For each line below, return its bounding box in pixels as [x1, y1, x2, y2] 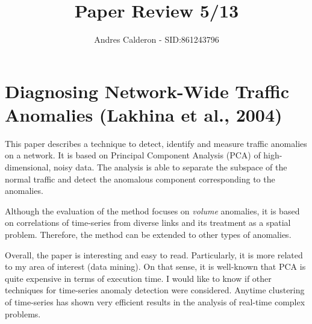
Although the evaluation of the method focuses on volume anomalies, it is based [5, 204, 300, 217]
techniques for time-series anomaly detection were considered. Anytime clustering [5, 284, 305, 296]
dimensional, [5, 161, 51, 173]
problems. [5, 307, 41, 320]
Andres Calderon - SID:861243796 [94, 33, 219, 46]
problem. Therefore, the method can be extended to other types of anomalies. [5, 228, 292, 240]
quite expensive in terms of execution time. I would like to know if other [5, 272, 272, 284]
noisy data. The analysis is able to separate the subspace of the [53, 161, 287, 173]
